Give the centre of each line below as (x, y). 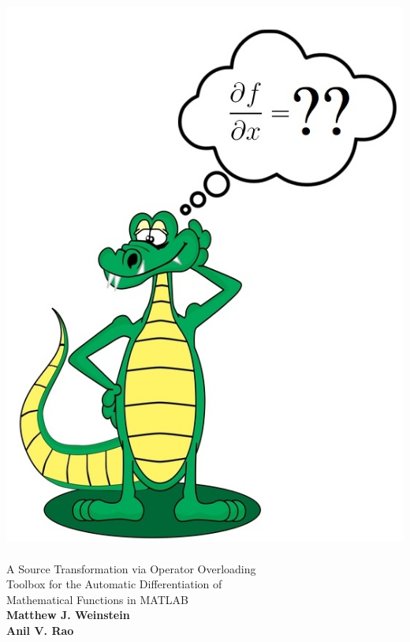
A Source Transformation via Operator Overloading (131, 568)
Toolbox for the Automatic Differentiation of (114, 584)
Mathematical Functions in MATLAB (97, 599)
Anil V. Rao (40, 631)
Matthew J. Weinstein (68, 615)
